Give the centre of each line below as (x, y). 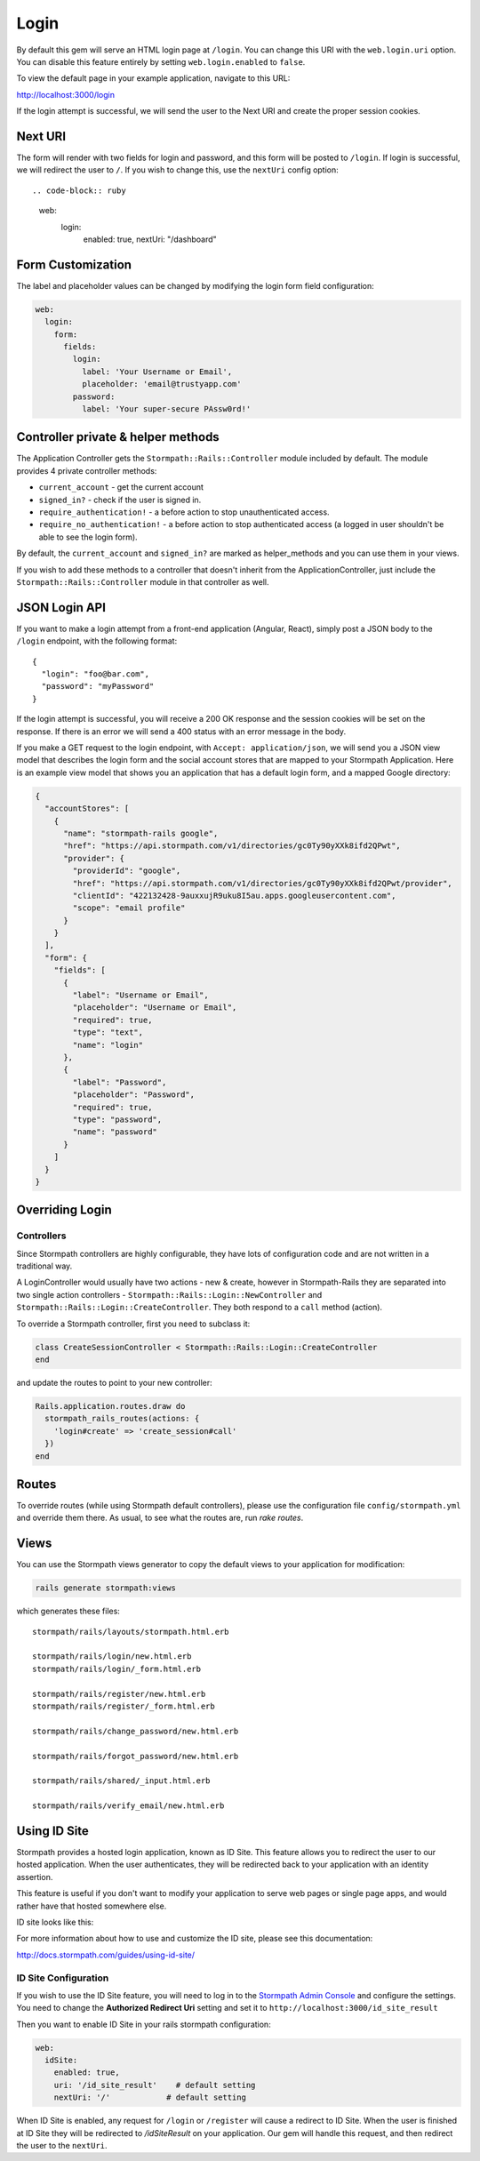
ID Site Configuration (63, 1978)
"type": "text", (108, 1032)
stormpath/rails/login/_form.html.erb (117, 1669)
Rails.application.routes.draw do (110, 1406)
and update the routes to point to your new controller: (114, 1382)
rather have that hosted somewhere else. (92, 1906)
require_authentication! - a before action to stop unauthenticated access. (184, 512)
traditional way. (44, 1266)
